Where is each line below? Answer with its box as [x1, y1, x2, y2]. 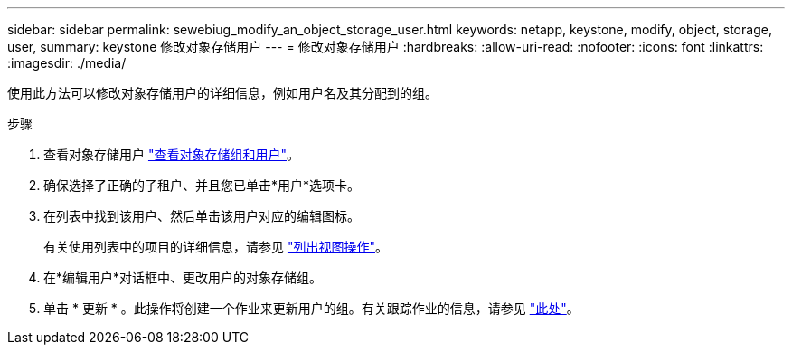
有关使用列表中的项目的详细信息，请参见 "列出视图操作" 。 [43, 239, 388, 254]
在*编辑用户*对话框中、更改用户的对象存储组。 [43, 270, 323, 285]
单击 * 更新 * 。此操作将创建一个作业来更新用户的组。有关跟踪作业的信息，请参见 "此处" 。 [43, 300, 580, 316]
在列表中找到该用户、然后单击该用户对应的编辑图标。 [43, 208, 360, 224]
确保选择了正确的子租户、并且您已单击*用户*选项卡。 [43, 177, 361, 193]
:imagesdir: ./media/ [7, 55, 127, 71]
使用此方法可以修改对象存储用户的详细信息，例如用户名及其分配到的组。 [7, 85, 438, 100]
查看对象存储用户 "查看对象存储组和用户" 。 [43, 147, 299, 162]
